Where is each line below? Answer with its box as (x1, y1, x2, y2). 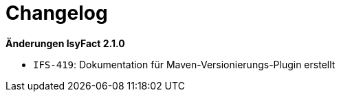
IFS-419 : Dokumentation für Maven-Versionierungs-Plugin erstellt (33, 58, 335, 70)
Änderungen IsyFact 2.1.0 (5, 37, 125, 49)
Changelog (5, 1, 108, 25)
